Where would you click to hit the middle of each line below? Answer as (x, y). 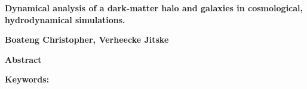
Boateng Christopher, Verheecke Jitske (87, 39)
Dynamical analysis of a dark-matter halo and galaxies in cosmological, (154, 8)
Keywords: (27, 79)
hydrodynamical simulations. (65, 19)
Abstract (23, 59)
